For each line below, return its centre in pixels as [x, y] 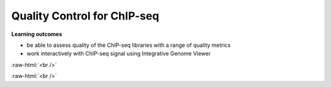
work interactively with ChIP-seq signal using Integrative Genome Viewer [119, 54]
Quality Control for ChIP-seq [85, 16]
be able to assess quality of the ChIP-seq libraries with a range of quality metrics [129, 45]
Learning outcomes [37, 34]
